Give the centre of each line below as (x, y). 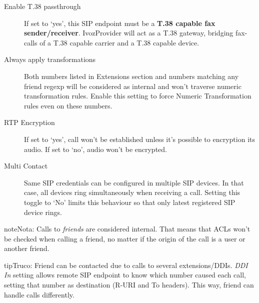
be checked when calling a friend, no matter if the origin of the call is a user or (125, 238)
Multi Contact (26, 166)
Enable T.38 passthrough (42, 6)
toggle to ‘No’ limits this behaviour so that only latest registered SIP (130, 202)
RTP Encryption (29, 122)
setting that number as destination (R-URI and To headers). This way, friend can (129, 285)
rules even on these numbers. (68, 105)
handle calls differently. (39, 294)
